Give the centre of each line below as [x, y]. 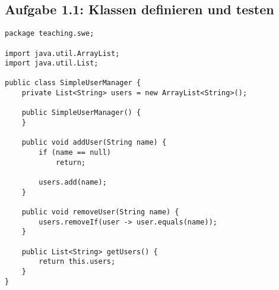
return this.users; [77, 262]
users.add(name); [73, 183]
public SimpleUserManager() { [81, 113]
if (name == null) [75, 153]
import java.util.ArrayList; [62, 53]
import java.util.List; [52, 63]
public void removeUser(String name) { [100, 212]
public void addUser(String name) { [94, 143]
